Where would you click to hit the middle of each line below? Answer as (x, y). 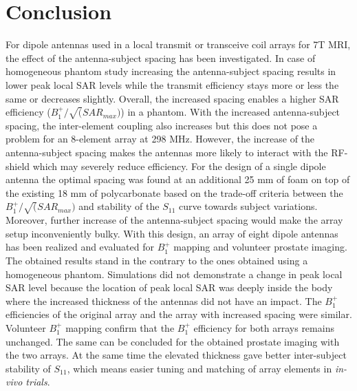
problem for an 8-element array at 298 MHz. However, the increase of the (160, 139)
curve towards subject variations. (248, 206)
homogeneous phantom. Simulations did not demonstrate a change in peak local (174, 274)
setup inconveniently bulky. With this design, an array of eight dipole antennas (172, 233)
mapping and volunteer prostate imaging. (260, 247)
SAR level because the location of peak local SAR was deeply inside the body (169, 287)
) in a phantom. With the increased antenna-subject (230, 112)
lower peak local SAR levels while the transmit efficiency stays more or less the (172, 84)
